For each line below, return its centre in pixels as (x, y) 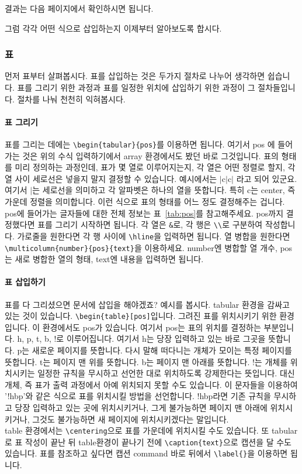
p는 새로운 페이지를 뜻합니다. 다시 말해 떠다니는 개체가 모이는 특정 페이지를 (155, 350)
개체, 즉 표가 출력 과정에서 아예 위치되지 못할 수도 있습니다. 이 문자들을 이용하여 (151, 384)
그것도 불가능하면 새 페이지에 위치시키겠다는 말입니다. (131, 419)
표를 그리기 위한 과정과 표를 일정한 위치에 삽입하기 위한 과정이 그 (136, 87)
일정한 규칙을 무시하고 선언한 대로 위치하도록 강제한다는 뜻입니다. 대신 (166, 373)
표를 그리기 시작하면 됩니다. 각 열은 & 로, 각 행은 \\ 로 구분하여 (150, 224)
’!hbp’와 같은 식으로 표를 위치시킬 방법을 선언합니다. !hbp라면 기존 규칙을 (138, 396)
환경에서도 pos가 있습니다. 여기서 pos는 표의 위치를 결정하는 (152, 327)
